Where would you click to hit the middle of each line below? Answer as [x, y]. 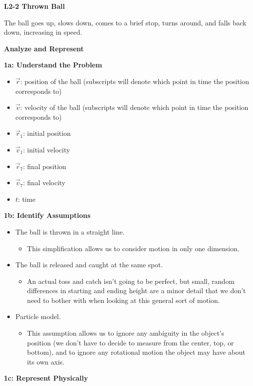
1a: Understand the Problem [53, 65]
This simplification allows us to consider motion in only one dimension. [133, 248]
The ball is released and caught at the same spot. [89, 265]
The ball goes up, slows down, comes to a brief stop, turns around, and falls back [125, 22]
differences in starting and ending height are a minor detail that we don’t [136, 290]
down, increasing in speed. [43, 32]
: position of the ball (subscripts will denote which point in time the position [135, 81]
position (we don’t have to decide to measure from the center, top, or [130, 342]
